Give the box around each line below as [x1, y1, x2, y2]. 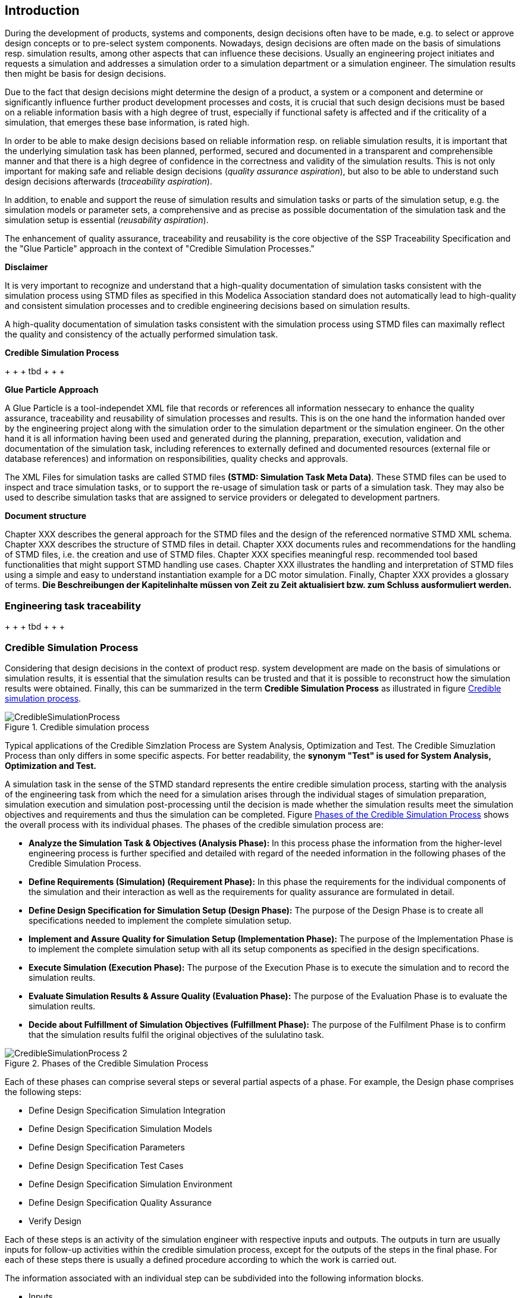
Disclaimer [5, 262, 48, 273]
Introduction [5, 3, 80, 18]
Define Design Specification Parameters [29, 1141, 185, 1152]
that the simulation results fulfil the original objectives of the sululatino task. [29, 1029, 324, 1040]
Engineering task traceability [5, 599, 141, 612]
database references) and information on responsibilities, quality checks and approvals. [5, 453, 349, 464]
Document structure [5, 511, 87, 521]
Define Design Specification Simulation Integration [29, 1105, 226, 1115]
